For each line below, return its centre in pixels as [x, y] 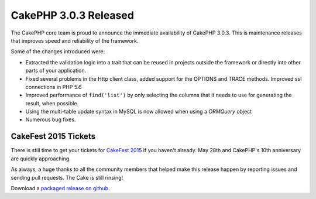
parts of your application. [56, 71]
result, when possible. [52, 103]
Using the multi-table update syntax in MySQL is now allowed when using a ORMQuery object [139, 112]
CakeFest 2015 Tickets [53, 137]
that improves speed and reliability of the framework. [75, 40]
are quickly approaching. [41, 159]
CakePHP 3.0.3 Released [73, 15]
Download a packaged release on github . [61, 188]
